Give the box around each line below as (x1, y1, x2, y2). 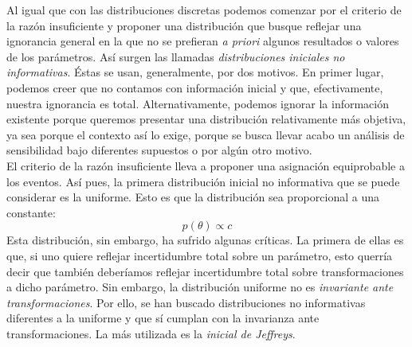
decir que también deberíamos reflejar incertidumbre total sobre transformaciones (6, 263, 404, 279)
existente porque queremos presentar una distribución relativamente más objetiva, (6, 111, 406, 127)
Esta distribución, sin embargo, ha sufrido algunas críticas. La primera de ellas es (6, 232, 404, 248)
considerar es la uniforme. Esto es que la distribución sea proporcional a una (6, 189, 379, 205)
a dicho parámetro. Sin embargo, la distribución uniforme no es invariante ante (6, 279, 394, 295)
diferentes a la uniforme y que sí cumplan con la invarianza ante (6, 310, 320, 326)
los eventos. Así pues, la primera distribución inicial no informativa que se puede (6, 173, 400, 189)
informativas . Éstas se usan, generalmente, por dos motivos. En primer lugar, (6, 64, 384, 80)
